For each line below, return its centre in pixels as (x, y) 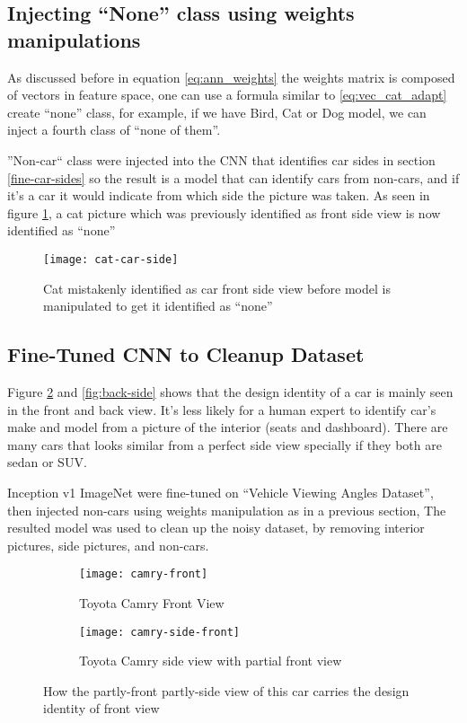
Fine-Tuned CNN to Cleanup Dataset (186, 354)
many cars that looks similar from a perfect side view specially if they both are (225, 444)
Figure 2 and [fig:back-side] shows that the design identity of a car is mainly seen (230, 391)
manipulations (74, 39)
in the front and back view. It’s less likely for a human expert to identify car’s (222, 409)
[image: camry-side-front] (159, 632)
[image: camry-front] (144, 574)
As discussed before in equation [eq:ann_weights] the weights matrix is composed (231, 77)
